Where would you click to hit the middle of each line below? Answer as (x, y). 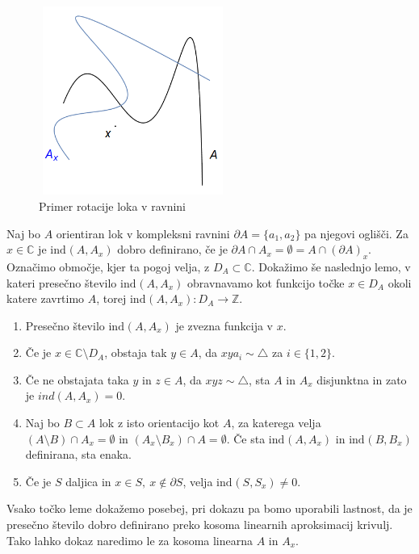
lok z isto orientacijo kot (159, 423)
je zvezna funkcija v (224, 325)
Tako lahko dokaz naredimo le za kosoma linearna (130, 540)
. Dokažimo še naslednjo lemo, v (331, 266)
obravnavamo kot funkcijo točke (266, 282)
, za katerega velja (276, 423)
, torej (111, 298)
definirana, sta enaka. (78, 454)
